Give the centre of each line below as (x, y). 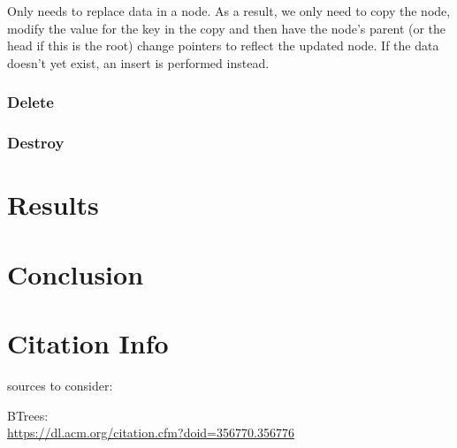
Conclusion (76, 273)
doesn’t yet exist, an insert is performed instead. (138, 62)
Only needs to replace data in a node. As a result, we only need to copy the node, (229, 11)
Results (53, 205)
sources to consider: (60, 385)
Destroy (36, 143)
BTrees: (28, 415)
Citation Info (88, 343)
